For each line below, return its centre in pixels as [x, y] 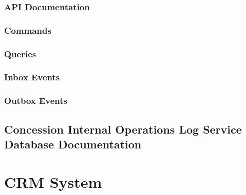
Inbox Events [32, 77]
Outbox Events [36, 101]
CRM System [53, 181]
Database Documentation [73, 144]
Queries [20, 53]
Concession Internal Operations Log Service [123, 129]
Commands [28, 30]
